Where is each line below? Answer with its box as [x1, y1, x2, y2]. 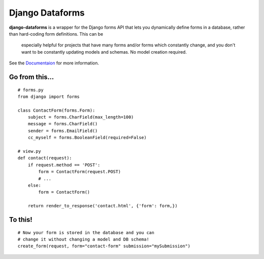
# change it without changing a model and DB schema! [18, 237, 149, 242]
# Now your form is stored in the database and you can [18, 230, 154, 235]
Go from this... [9, 73, 54, 81]
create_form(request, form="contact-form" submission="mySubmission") [18, 243, 191, 249]
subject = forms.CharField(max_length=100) [27, 115, 134, 120]
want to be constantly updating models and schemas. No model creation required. [21, 49, 187, 55]
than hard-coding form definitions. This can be [9, 31, 104, 37]
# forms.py [18, 87, 44, 93]
